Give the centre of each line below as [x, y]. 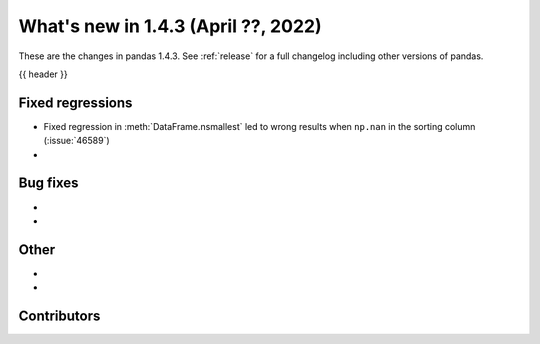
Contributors [59, 316]
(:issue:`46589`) [76, 141]
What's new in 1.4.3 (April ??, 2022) [170, 26]
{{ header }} [43, 74]
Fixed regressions [75, 102]
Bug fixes [48, 183]
